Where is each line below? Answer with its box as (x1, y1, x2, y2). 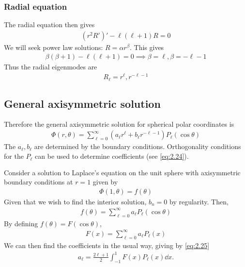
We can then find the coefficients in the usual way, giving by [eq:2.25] (4, 240, 210, 250)
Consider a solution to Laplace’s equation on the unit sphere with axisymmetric (4, 167, 241, 177)
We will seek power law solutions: (4, 42, 103, 52)
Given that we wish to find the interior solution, (4, 196, 147, 206)
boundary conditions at (4, 177, 73, 187)
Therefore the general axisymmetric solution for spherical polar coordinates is (4, 118, 234, 129)
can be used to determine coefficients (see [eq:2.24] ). (35, 151, 189, 161)
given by (92, 177, 118, 187)
